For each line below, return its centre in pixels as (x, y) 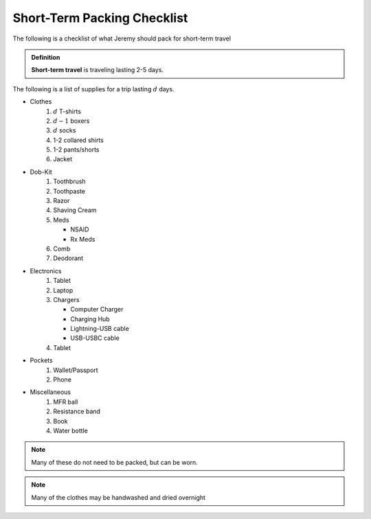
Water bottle (71, 430)
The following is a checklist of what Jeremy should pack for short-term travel (122, 38)
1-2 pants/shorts (76, 150)
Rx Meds (83, 239)
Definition (46, 57)
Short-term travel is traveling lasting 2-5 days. (98, 70)
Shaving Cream (75, 210)
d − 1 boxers (71, 121)
